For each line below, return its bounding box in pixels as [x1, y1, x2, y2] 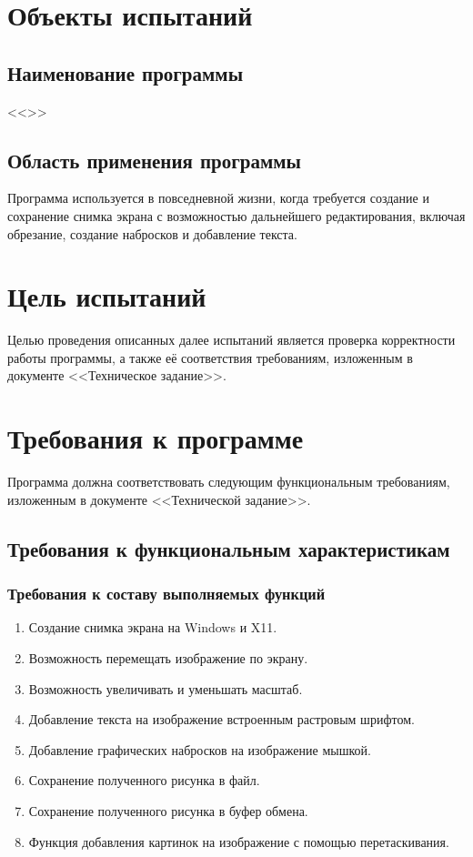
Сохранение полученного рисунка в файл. [28, 771, 260, 790]
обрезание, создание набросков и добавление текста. [7, 224, 297, 243]
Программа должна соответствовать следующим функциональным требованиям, [7, 472, 450, 491]
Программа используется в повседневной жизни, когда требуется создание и [7, 188, 429, 207]
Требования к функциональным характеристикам [7, 534, 450, 562]
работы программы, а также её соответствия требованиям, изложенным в [7, 348, 413, 367]
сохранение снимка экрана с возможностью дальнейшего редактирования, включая [7, 206, 466, 225]
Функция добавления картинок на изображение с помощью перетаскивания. [28, 832, 449, 851]
